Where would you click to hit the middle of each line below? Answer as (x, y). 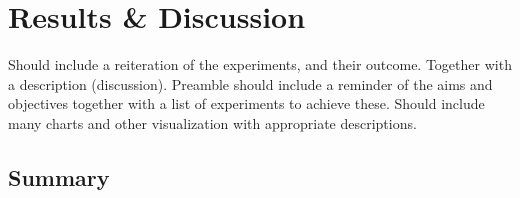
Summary (59, 176)
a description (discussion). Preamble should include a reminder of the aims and (250, 83)
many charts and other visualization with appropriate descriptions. (212, 122)
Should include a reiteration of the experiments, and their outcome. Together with (260, 64)
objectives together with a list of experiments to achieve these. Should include (246, 103)
